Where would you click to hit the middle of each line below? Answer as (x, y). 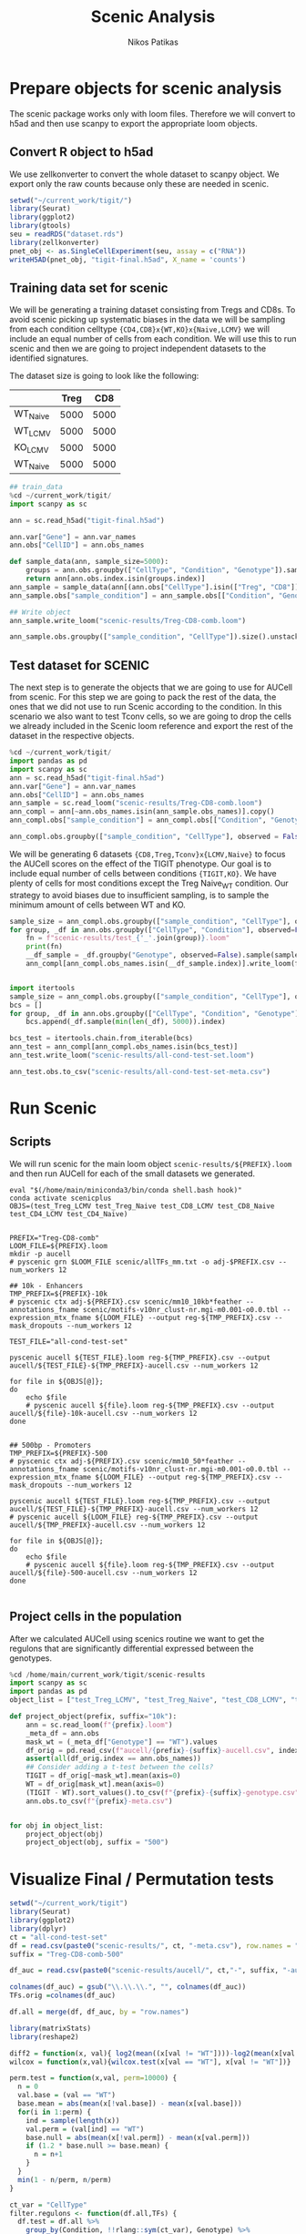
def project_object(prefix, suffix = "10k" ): (93, 1716)
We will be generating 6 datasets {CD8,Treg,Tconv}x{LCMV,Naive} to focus (148, 854)
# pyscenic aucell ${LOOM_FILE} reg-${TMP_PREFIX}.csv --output (134, 1517)
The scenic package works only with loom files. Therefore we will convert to (153, 113)
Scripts (31, 1142)
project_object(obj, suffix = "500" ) (97, 1842)
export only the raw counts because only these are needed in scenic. (139, 183)
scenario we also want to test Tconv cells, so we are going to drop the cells (150, 716)
